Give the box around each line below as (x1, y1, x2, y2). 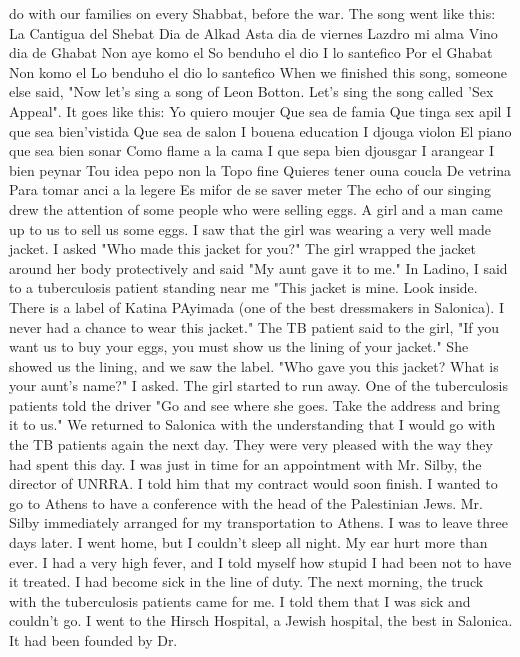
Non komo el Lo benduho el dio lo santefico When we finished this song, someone (9, 61, 507, 82)
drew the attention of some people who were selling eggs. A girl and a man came (9, 198, 503, 219)
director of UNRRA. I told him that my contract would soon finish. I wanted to (9, 473, 498, 494)
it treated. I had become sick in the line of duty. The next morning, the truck (9, 571, 484, 592)
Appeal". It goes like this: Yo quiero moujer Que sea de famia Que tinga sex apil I (9, 100, 512, 121)
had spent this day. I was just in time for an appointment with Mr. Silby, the (9, 453, 482, 474)
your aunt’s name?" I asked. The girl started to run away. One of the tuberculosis (9, 375, 508, 396)
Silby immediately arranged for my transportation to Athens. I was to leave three (9, 512, 509, 533)
